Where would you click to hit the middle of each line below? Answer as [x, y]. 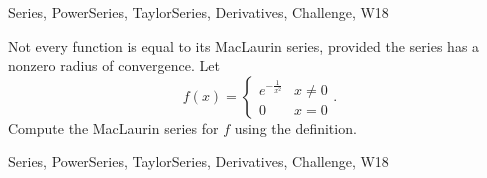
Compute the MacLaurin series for [113, 127]
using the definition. [295, 127]
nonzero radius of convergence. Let [114, 65]
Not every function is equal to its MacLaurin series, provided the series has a [244, 45]
